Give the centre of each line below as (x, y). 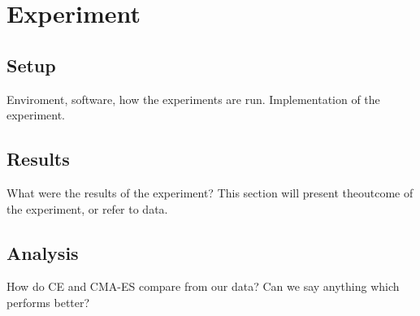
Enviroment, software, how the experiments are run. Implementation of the (193, 99)
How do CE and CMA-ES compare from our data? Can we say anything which (203, 286)
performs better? (48, 302)
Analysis (43, 252)
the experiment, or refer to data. (87, 208)
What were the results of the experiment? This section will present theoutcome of (210, 192)
